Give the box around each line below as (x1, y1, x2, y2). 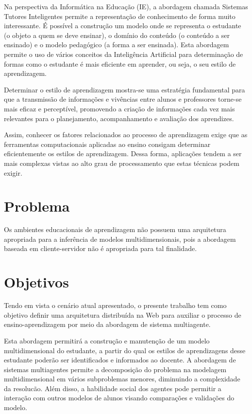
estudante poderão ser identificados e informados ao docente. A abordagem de (4, 355, 236, 365)
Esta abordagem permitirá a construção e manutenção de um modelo (4, 335, 210, 345)
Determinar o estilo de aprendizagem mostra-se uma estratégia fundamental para (4, 84, 245, 94)
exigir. (4, 167, 22, 178)
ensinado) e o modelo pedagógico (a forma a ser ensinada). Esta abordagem (4, 39, 229, 50)
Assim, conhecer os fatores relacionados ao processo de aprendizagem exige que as (4, 129, 248, 140)
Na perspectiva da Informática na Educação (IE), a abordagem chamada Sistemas (4, 1, 248, 11)
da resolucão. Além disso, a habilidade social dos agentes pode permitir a (4, 383, 221, 393)
